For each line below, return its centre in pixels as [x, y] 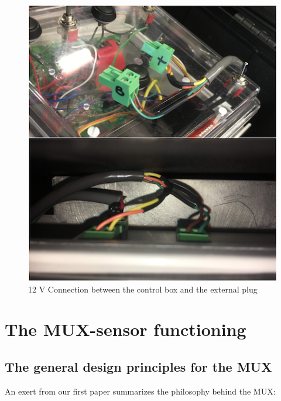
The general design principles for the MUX [138, 367]
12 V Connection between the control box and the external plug [143, 289]
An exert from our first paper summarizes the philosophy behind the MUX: [140, 391]
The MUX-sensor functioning [126, 329]
